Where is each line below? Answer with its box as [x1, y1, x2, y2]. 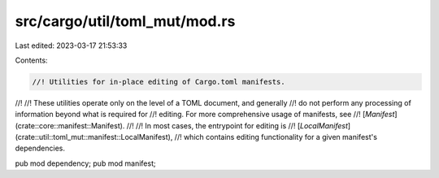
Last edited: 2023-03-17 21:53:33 [15, 41, 128, 50]
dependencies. [15, 143, 65, 154]
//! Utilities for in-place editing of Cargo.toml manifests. [32, 77, 285, 86]
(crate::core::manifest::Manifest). [15, 120, 125, 130]
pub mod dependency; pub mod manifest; [15, 158, 156, 168]
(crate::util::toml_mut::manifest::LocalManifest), [15, 132, 173, 142]
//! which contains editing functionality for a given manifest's [174, 132, 378, 142]
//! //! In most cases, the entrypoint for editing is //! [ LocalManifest [126, 120, 349, 130]
